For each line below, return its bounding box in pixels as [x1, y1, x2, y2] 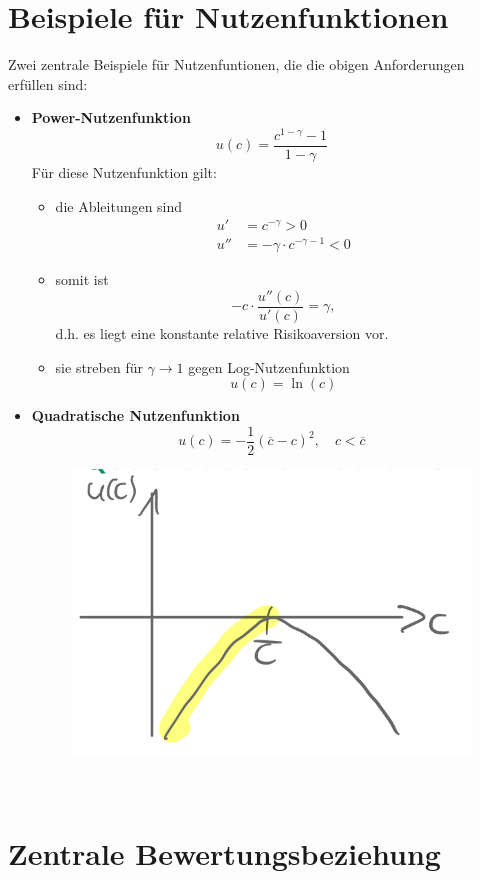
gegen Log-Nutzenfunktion [188, 356, 350, 377]
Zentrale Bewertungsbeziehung [8, 832, 441, 873]
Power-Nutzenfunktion [31, 107, 191, 128]
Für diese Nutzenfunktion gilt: [31, 162, 217, 183]
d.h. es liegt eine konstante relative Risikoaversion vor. [55, 323, 389, 344]
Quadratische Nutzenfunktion [31, 405, 240, 426]
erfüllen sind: [8, 73, 88, 94]
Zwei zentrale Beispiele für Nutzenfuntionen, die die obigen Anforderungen [8, 54, 465, 75]
